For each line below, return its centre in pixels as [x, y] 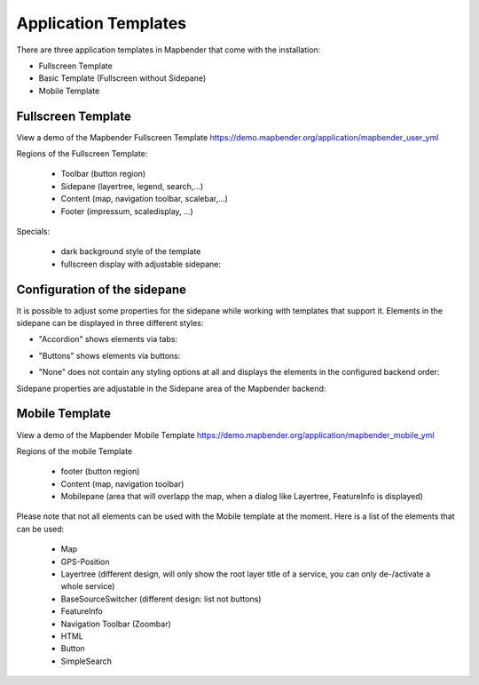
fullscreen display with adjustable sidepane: [141, 264]
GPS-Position [85, 562]
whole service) [88, 586]
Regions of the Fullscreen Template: [82, 154]
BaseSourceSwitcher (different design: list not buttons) [161, 599]
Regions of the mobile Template [75, 451]
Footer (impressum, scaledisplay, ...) [127, 211]
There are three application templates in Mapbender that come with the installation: [169, 50]
